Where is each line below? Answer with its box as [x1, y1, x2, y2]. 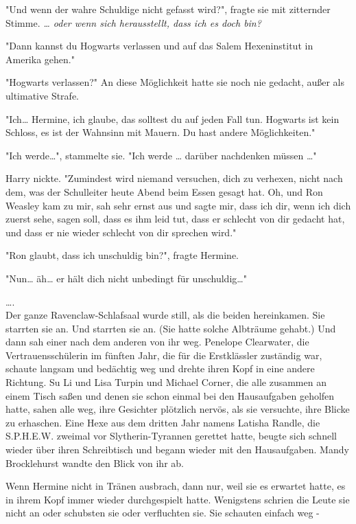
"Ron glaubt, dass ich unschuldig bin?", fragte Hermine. [5, 248, 239, 262]
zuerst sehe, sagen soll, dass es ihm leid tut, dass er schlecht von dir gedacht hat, [5, 212, 345, 226]
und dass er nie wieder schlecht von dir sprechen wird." [5, 225, 237, 239]
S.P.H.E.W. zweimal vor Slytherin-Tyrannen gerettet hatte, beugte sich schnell [5, 429, 337, 443]
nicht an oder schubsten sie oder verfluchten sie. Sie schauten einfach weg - [5, 505, 320, 520]
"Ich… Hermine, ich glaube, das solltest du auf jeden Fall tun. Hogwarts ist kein [5, 111, 340, 126]
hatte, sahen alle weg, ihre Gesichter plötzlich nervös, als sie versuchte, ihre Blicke [5, 402, 350, 416]
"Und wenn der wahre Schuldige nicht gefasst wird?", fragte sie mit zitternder [5, 2, 331, 16]
